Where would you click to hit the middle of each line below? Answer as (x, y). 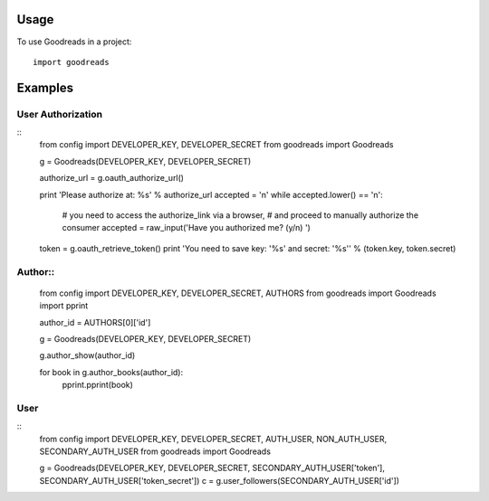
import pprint (64, 306)
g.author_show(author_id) (87, 355)
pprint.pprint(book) (97, 385)
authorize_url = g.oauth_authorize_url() (112, 178)
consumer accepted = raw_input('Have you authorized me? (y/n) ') (187, 228)
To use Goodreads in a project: (74, 42)
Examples (45, 87)
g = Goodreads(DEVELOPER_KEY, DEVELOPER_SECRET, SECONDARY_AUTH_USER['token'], (212, 468)
